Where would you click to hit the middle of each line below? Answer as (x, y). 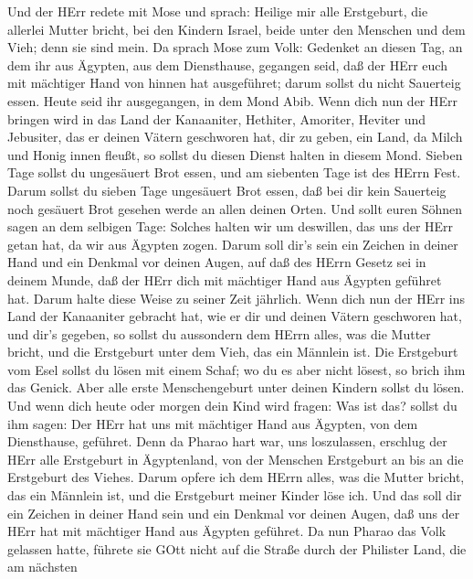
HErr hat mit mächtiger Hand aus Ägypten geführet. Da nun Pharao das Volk (227, 531)
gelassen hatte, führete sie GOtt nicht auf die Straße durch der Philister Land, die (237, 548)
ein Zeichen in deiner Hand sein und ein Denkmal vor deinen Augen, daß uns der (234, 513)
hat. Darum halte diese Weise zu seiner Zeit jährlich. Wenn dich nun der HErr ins (236, 298)
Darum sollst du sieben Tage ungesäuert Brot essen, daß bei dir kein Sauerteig (227, 190)
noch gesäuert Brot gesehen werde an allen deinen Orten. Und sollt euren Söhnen (235, 208)
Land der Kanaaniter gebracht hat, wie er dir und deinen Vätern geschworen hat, (235, 316)
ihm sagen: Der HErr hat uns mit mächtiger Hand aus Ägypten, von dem (213, 423)
